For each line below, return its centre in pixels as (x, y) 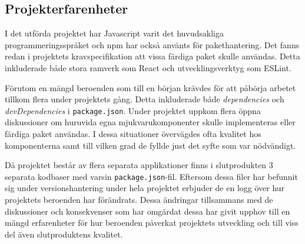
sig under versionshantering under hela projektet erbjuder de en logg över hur (145, 188)
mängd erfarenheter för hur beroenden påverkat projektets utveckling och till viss (152, 223)
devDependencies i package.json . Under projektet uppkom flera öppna (133, 110)
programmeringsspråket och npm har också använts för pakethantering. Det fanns (152, 44)
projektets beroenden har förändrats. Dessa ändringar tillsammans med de (139, 200)
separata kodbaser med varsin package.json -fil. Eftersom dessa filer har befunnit (151, 176)
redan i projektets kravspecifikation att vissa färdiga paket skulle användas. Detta (152, 56)
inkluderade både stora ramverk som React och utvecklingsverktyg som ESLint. (148, 67)
